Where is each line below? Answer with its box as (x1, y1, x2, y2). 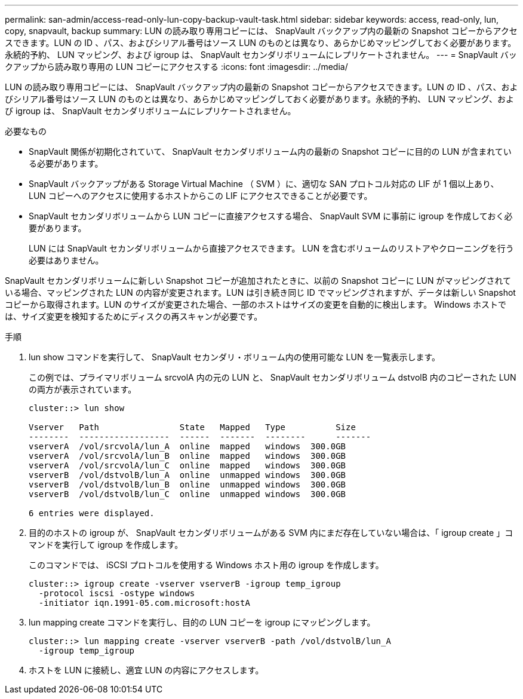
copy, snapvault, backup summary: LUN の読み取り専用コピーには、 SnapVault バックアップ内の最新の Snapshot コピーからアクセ (5, 26, 518, 36)
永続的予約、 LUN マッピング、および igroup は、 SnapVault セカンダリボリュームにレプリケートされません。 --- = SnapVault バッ (5, 50, 517, 60)
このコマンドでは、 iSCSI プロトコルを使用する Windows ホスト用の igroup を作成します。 (29, 560, 384, 570)
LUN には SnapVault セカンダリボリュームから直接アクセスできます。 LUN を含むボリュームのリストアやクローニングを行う (29, 243, 514, 253)
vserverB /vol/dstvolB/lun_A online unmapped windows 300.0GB (29, 470, 346, 480)
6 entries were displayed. (29, 508, 155, 518)
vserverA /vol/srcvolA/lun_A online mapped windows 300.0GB (29, 442, 346, 451)
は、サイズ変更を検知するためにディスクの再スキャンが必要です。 (5, 311, 263, 321)
